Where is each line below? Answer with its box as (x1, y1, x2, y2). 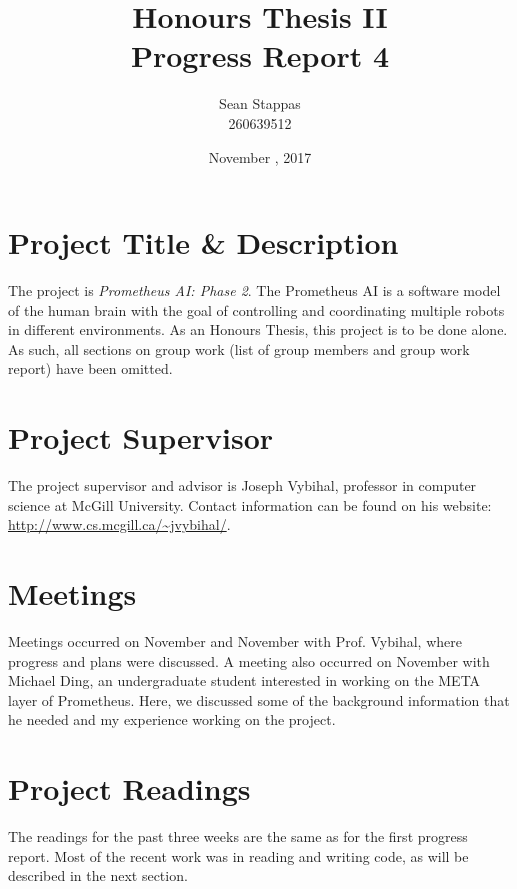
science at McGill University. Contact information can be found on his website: (8, 494, 492, 515)
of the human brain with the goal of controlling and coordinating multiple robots (8, 299, 505, 320)
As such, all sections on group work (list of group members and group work (8, 338, 470, 359)
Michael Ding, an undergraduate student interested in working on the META (8, 670, 481, 691)
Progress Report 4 (130, 35, 390, 76)
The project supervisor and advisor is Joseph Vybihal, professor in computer (8, 475, 477, 496)
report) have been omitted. (8, 358, 173, 379)
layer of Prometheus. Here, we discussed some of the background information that (8, 689, 510, 710)
